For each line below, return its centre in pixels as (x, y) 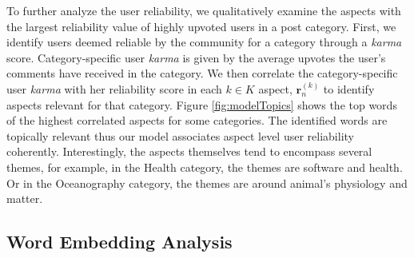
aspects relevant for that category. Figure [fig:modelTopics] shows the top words (202, 104)
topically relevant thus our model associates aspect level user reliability (180, 135)
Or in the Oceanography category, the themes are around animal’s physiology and (207, 183)
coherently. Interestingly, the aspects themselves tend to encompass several (189, 151)
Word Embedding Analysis (119, 242)
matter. (25, 198)
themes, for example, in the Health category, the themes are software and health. (205, 167)
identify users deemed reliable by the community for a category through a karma (204, 42)
